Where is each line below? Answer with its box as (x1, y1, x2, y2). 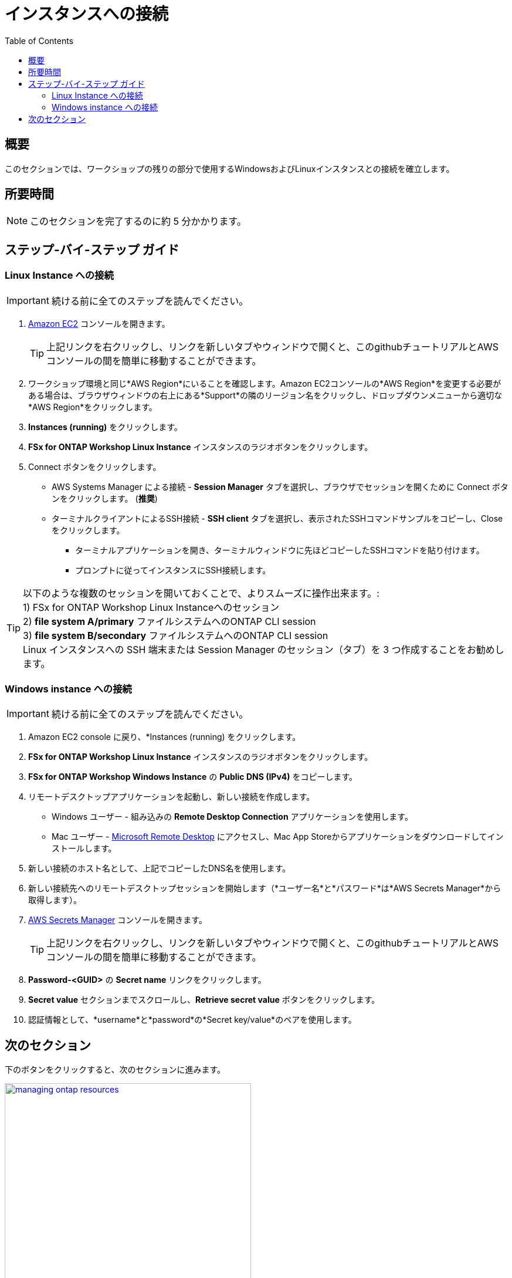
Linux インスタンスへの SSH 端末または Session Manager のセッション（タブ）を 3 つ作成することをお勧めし (23, 643, 504, 655)
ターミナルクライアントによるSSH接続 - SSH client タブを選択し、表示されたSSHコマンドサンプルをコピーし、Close (52, 513, 503, 523)
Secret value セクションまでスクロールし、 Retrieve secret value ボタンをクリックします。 (28, 995, 380, 1005)
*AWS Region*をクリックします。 (28, 401, 157, 412)
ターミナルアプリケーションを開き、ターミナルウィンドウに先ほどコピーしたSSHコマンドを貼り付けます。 (75, 545, 484, 555)
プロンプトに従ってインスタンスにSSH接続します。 (75, 564, 271, 575)
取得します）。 (28, 895, 82, 905)
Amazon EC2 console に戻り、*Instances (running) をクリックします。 (28, 732, 301, 742)
